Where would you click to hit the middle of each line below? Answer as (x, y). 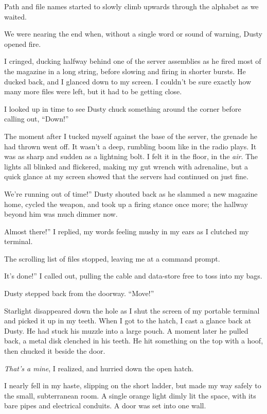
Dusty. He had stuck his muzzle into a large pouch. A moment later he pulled (126, 330)
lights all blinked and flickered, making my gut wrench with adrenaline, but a (126, 166)
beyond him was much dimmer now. (61, 214)
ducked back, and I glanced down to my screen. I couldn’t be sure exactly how (128, 81)
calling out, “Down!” (37, 119)
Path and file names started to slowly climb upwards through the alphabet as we (131, 6)
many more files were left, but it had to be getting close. (93, 91)
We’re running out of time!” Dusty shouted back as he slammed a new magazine (131, 193)
